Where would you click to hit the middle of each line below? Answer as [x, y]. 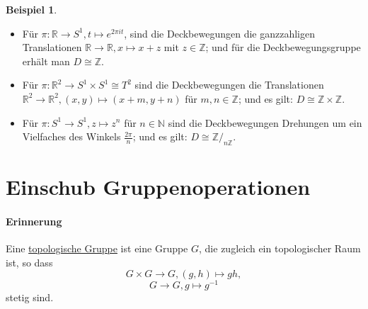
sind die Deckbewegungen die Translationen [229, 85]
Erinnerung [34, 221]
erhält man [46, 61]
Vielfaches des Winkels [71, 136]
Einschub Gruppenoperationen [158, 187]
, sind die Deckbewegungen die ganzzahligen [220, 33]
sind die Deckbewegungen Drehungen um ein [265, 122]
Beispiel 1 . [31, 9]
